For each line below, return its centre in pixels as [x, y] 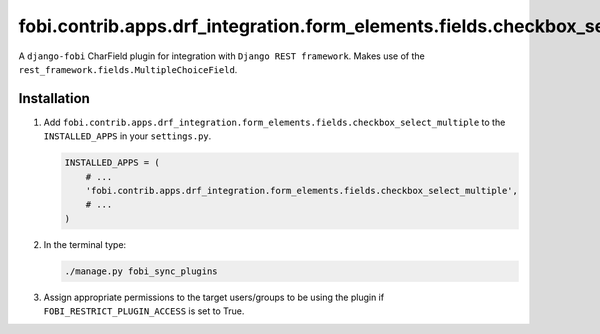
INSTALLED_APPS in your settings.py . [127, 136]
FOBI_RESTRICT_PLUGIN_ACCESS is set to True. [144, 311]
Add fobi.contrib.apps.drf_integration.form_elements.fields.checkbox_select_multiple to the [274, 122]
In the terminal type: [85, 244]
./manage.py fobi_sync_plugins [141, 271]
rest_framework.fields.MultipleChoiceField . [128, 69]
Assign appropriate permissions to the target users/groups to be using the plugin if [214, 297]
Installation [54, 98]
